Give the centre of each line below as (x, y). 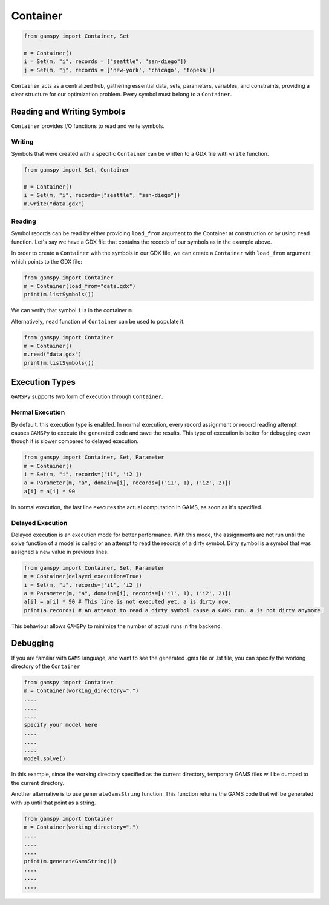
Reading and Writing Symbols (68, 111)
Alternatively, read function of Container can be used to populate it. (98, 321)
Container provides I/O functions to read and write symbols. (88, 126)
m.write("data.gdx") (54, 204)
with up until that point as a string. (54, 803)
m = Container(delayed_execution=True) (83, 576)
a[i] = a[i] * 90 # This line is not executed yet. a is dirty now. (128, 602)
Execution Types (43, 382)
